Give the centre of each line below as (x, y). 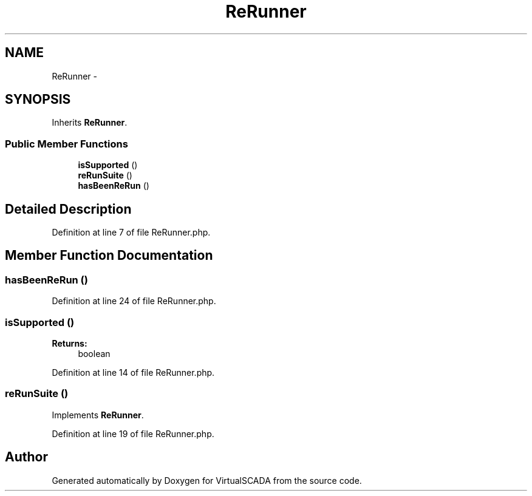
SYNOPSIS (38, 100)
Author (26, 457)
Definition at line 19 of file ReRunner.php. (133, 433)
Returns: (70, 343)
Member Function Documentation (109, 256)
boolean (94, 354)
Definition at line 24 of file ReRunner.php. (134, 301)
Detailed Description (68, 209)
